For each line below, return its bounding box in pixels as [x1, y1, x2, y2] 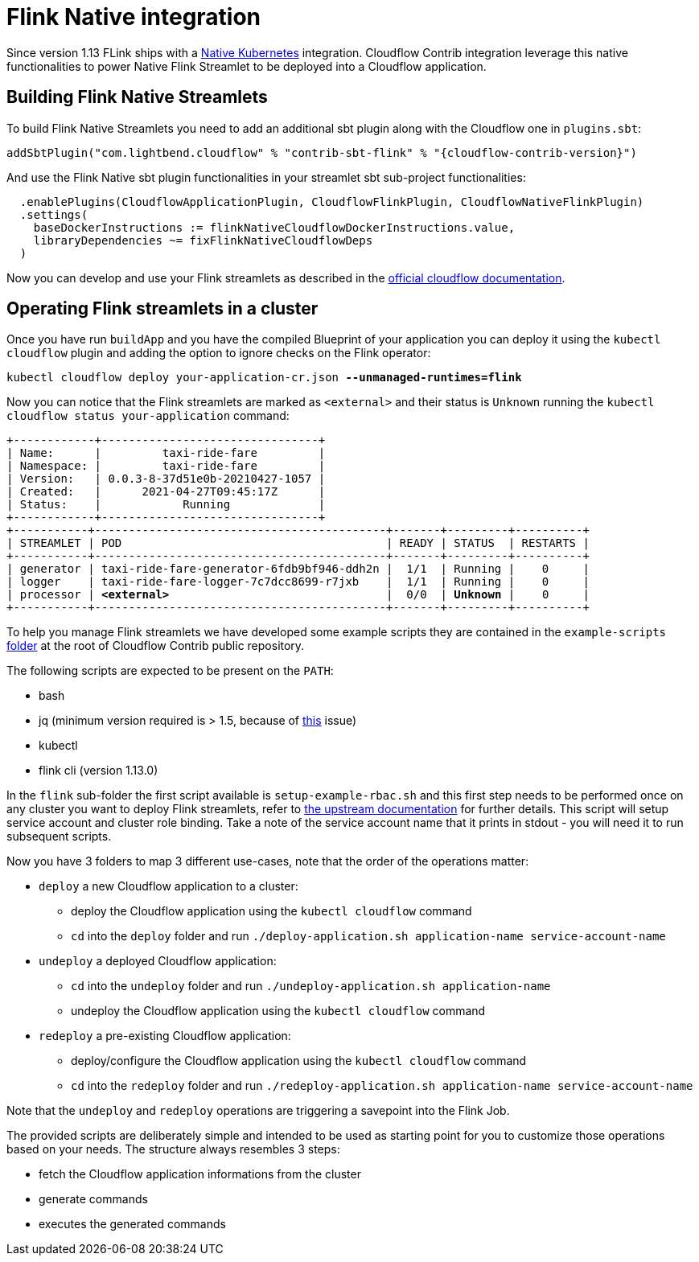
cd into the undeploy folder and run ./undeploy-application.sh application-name [71, 979, 551, 993]
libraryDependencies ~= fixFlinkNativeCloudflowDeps [33, 233, 373, 247]
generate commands [39, 1192, 148, 1207]
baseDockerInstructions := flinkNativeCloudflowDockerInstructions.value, [33, 220, 516, 234]
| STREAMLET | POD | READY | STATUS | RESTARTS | [6, 536, 590, 550]
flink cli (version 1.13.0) [39, 763, 158, 778]
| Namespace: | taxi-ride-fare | [6, 459, 326, 473]
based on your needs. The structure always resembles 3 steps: [6, 1142, 340, 1157]
